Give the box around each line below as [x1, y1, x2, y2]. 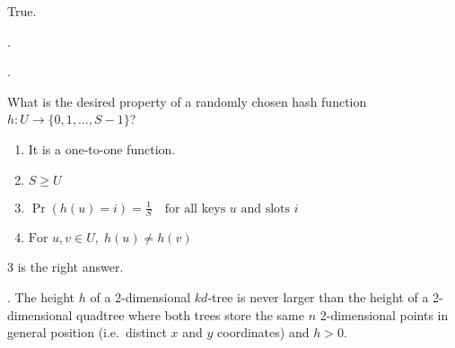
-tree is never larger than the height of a [207, 287, 429, 306]
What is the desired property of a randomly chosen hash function [7, 91, 367, 110]
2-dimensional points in [319, 305, 449, 324]
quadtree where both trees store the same [76, 305, 304, 324]
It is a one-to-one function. [28, 139, 176, 158]
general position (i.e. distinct [7, 323, 167, 342]
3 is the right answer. [7, 257, 124, 276]
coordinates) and [217, 323, 310, 342]
